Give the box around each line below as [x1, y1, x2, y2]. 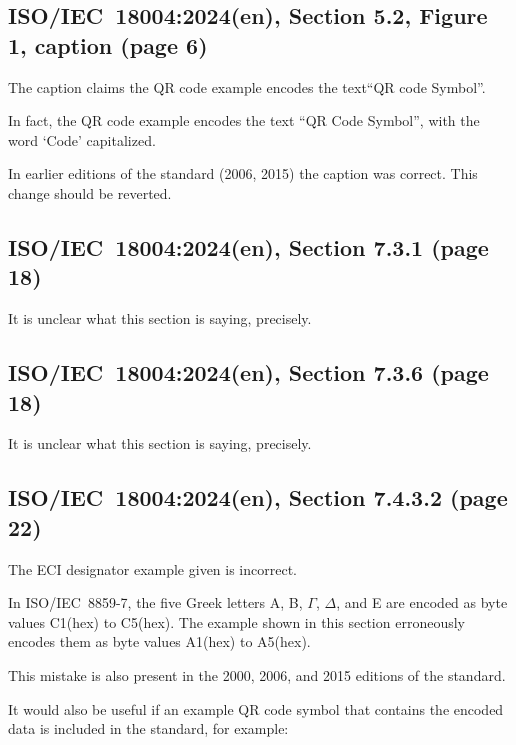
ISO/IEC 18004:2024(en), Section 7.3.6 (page [8, 357, 489, 388]
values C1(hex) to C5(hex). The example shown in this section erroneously [8, 611, 465, 632]
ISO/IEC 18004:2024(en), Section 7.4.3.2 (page [8, 482, 508, 513]
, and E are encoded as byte [336, 592, 508, 613]
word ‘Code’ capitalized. [8, 129, 156, 150]
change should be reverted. [8, 182, 172, 203]
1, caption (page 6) [8, 29, 208, 60]
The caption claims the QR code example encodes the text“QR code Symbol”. [8, 76, 486, 97]
